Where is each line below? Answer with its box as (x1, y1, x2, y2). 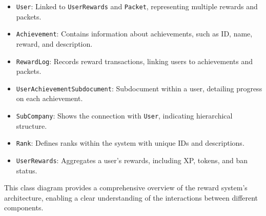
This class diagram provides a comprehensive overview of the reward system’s (4, 182, 248, 193)
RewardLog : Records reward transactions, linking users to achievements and (16, 55, 253, 66)
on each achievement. (16, 93, 83, 104)
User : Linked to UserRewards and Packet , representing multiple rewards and (16, 1, 258, 11)
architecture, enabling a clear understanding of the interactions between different (4, 192, 258, 203)
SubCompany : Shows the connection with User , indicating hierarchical (16, 110, 233, 121)
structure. (16, 120, 47, 131)
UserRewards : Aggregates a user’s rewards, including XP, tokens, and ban (16, 154, 248, 165)
